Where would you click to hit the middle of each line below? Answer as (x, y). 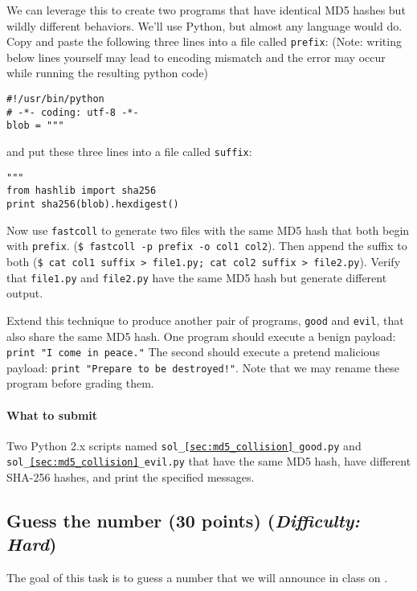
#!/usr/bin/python (55, 99)
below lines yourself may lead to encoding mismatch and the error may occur (196, 57)
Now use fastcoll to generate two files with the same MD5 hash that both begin (208, 230)
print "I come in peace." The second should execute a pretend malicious (193, 352)
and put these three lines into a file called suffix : (129, 151)
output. (25, 293)
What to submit (52, 415)
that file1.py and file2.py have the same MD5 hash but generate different (197, 277)
